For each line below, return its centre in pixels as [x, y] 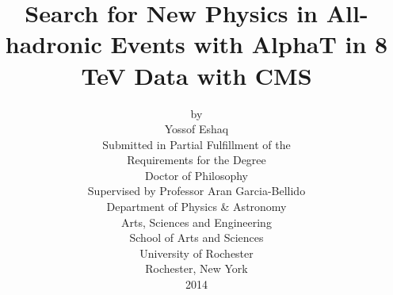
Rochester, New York [196, 268]
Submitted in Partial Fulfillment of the [196, 144]
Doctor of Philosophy [196, 175]
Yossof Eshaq [196, 129]
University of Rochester [196, 253]
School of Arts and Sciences [196, 238]
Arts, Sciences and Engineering [196, 222]
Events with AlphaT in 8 [249, 44]
